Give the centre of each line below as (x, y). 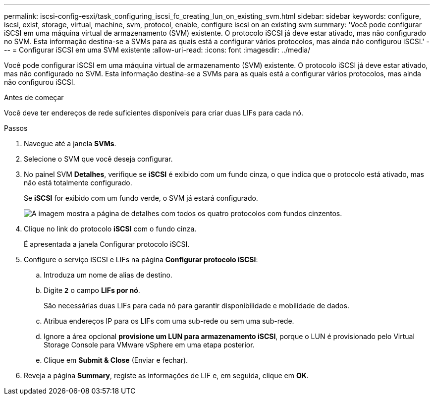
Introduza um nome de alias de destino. (108, 275)
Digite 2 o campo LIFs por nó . (92, 290)
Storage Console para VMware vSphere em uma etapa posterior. (149, 345)
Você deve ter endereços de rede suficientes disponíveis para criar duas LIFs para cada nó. (154, 113)
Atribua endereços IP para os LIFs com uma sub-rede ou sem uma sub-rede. (169, 321)
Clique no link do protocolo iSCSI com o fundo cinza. (110, 229)
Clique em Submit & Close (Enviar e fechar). (116, 360)
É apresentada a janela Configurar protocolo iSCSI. (107, 244)
